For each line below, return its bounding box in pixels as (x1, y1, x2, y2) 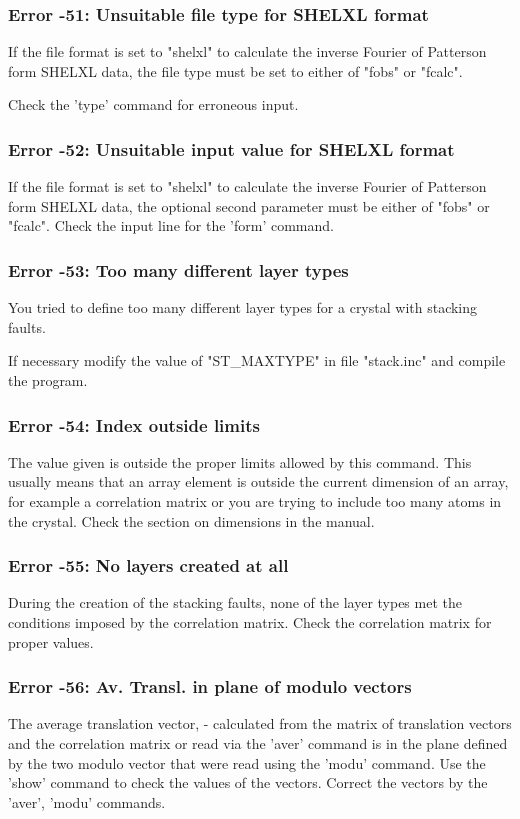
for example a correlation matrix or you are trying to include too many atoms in (8, 491, 502, 511)
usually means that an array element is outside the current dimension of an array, (8, 471, 509, 492)
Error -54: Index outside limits (8, 412, 260, 437)
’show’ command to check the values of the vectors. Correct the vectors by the (8, 772, 488, 793)
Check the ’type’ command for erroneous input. (8, 94, 299, 115)
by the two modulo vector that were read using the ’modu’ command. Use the (8, 752, 486, 773)
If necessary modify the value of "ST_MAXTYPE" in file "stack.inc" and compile (8, 350, 506, 371)
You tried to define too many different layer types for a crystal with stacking (8, 297, 478, 318)
